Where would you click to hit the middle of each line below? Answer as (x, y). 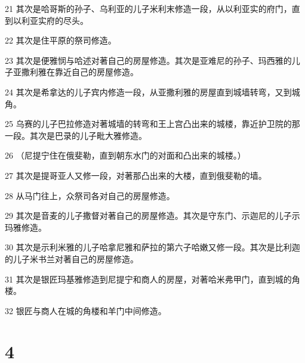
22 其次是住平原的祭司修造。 (61, 40)
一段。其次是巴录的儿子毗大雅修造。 (76, 135)
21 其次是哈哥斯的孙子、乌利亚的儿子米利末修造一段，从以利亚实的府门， (148, 8)
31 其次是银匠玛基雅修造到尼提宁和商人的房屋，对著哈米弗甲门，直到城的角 (152, 279)
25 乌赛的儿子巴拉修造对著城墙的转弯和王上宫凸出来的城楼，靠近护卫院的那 (152, 124)
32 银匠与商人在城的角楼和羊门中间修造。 (86, 310)
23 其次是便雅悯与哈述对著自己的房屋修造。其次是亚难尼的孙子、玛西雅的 (148, 60)
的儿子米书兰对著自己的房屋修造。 (72, 258)
